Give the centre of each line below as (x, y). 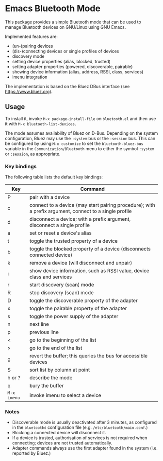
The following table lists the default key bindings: (54, 177)
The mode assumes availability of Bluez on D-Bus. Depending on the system (81, 133)
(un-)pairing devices (33, 46)
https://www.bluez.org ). (29, 91)
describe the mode (51, 378)
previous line (44, 332)
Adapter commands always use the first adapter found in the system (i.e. (85, 448)
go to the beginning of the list (63, 340)
